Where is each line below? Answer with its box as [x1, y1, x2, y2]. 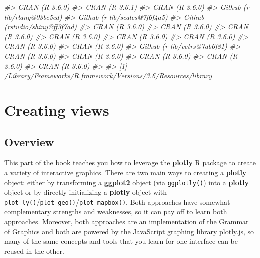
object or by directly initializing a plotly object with [4, 187, 167, 197]
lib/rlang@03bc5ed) [4, 11, 62, 22]
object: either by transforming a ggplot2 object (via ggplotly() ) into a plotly [4, 177, 249, 187]
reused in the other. [4, 245, 64, 256]
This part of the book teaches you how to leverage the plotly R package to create [4, 157, 256, 168]
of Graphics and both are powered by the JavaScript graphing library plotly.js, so [4, 226, 254, 236]
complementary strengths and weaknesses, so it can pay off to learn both [4, 206, 227, 217]
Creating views [4, 99, 109, 120]
